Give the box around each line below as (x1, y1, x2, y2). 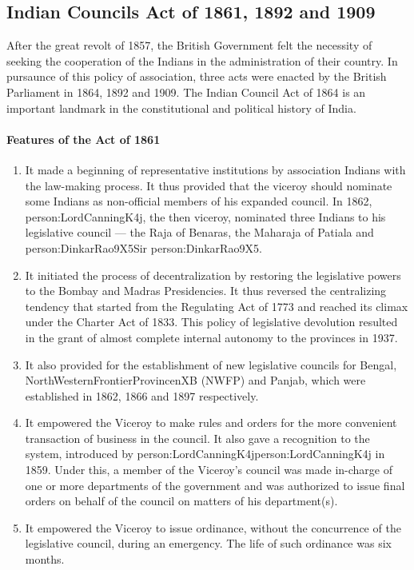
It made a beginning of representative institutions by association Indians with (25, 161, 406, 177)
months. (25, 551, 65, 568)
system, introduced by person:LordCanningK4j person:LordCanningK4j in (25, 445, 385, 462)
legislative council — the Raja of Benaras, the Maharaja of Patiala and (25, 224, 374, 241)
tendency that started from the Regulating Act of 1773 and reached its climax (25, 297, 408, 314)
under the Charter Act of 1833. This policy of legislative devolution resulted (25, 313, 398, 330)
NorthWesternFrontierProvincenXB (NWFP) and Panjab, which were (25, 372, 366, 389)
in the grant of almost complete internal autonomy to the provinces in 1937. (25, 329, 398, 345)
